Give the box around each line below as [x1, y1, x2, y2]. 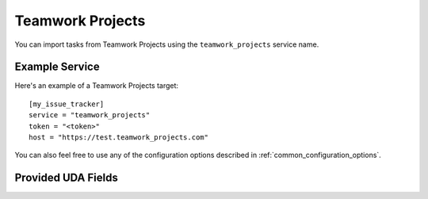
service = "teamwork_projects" [29, 111, 151, 120]
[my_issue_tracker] [29, 99, 105, 109]
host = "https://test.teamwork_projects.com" [29, 133, 209, 142]
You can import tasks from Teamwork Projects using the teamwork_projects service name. [14, 40, 319, 49]
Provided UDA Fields [14, 171, 118, 185]
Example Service [14, 60, 100, 74]
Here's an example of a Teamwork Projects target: [14, 81, 178, 90]
